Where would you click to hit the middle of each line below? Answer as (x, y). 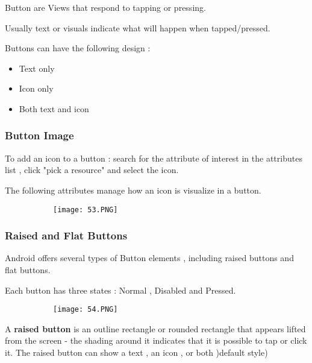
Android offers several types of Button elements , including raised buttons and (149, 258)
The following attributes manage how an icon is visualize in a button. (133, 190)
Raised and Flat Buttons (66, 235)
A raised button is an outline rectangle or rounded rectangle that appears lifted (155, 328)
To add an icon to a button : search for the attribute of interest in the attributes (154, 158)
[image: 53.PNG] (86, 210)
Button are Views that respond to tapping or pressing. (105, 7)
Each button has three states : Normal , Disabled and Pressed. (120, 290)
